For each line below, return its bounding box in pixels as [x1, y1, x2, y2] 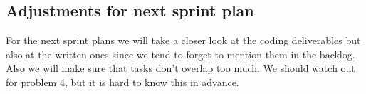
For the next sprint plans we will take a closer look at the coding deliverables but [6, 33, 361, 48]
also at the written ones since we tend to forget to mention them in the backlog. [6, 46, 355, 61]
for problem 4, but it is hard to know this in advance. [6, 74, 239, 89]
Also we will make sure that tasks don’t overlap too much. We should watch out [6, 61, 355, 75]
